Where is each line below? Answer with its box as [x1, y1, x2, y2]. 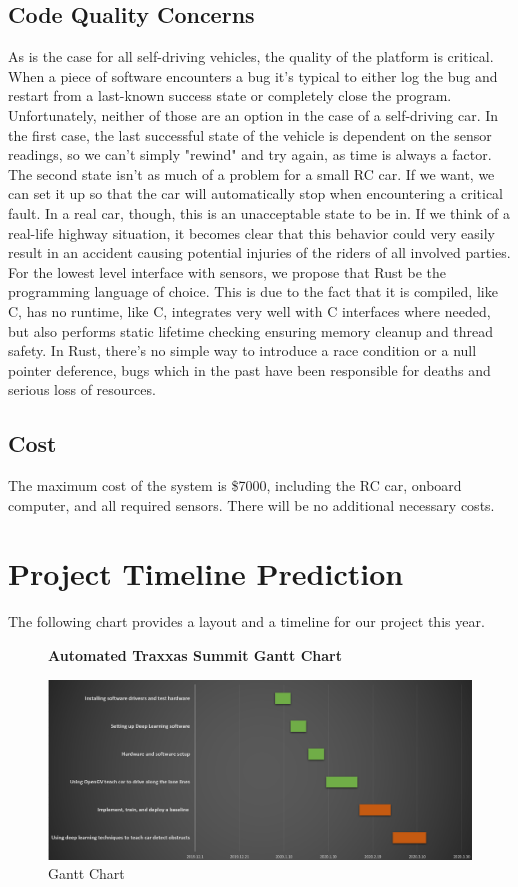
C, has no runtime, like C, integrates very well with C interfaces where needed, [8, 300, 491, 321]
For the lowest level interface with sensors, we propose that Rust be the [8, 261, 447, 282]
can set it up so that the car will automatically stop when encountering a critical [8, 183, 503, 204]
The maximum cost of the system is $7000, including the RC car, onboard [8, 475, 462, 496]
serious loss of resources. [8, 379, 156, 400]
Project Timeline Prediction [8, 553, 404, 594]
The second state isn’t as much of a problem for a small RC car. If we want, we [8, 163, 495, 184]
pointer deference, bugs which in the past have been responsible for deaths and [8, 359, 491, 380]
